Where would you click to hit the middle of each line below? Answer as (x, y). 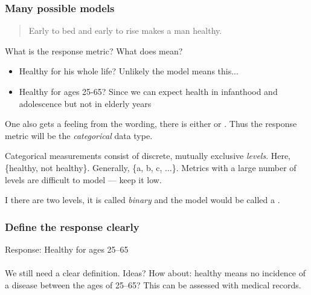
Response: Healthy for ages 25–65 (67, 249)
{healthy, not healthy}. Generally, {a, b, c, (84, 167)
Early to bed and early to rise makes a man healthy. (125, 31)
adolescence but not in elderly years (85, 103)
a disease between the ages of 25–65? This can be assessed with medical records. (153, 284)
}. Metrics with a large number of (234, 167)
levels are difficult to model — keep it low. (83, 179)
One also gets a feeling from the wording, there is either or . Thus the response (151, 124)
